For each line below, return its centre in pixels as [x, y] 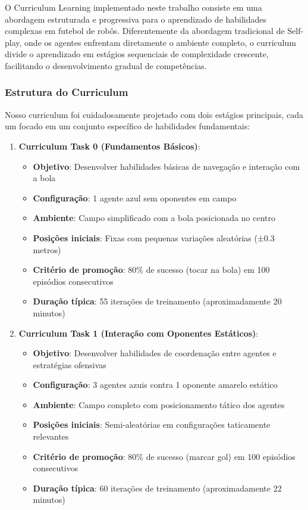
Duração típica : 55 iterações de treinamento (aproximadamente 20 [157, 301]
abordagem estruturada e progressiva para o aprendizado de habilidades [136, 19]
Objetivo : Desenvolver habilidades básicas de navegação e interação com [166, 166]
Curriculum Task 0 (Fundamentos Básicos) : [109, 146]
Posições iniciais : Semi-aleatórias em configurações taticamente [152, 425]
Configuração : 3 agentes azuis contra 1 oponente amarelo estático [155, 385]
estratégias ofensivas [70, 364]
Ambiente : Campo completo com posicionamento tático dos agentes [159, 404]
